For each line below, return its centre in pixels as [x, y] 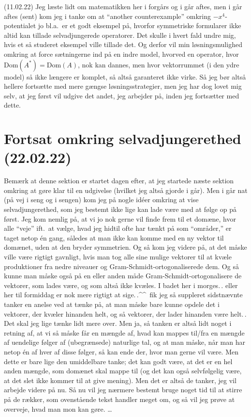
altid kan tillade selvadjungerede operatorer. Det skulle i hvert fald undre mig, [120, 35]
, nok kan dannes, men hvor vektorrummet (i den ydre [159, 64]
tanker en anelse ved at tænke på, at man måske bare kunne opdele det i [112, 304]
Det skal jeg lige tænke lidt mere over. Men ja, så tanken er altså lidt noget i [118, 323]
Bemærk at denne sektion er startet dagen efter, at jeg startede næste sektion [119, 181]
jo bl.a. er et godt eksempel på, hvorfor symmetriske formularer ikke [140, 25]
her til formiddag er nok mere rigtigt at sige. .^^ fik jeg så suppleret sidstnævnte [123, 295]
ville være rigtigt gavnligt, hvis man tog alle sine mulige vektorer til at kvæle [118, 257]
